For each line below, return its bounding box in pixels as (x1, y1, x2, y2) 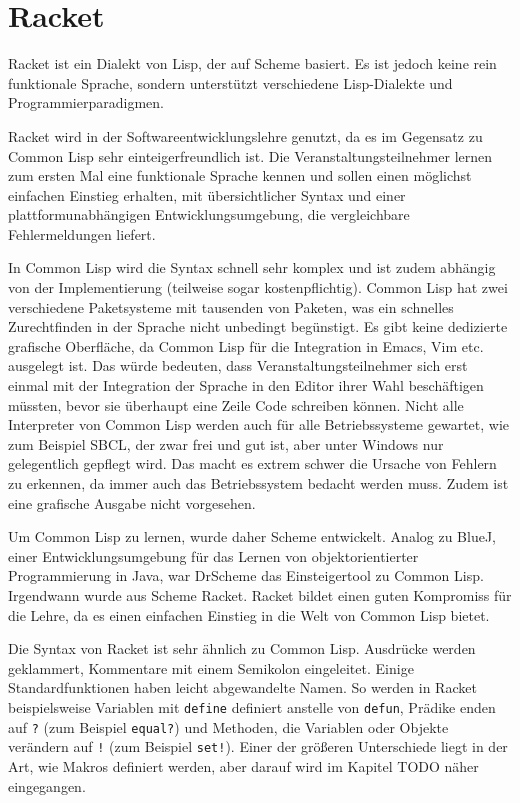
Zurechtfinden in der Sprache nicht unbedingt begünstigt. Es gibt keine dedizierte (8, 316, 508, 337)
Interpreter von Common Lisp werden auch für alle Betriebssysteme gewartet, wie (8, 414, 510, 435)
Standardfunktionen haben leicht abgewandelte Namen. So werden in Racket (8, 677, 477, 698)
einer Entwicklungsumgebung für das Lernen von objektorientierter (8, 545, 419, 566)
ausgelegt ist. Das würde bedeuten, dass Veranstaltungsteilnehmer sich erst (8, 355, 468, 376)
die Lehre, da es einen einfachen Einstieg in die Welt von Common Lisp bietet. (8, 604, 490, 625)
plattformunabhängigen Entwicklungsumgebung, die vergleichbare (8, 204, 410, 225)
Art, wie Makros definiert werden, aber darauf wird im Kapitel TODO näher (8, 755, 479, 776)
